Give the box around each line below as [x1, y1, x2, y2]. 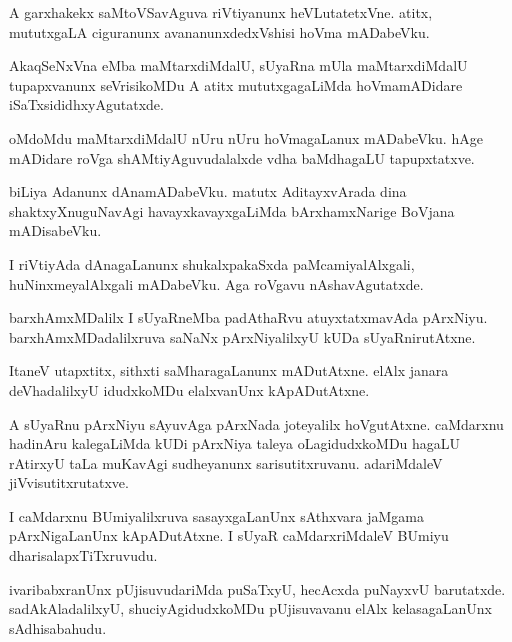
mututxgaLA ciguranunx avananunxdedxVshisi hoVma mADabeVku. [9, 21, 430, 42]
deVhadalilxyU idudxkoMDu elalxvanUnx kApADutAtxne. [9, 379, 370, 400]
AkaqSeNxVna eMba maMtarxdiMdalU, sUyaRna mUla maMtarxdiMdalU [9, 55, 468, 76]
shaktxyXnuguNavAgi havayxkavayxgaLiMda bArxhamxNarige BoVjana [9, 200, 455, 221]
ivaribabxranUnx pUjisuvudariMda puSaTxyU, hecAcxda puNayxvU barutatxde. [9, 578, 506, 599]
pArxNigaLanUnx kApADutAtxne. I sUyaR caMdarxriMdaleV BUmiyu [9, 525, 449, 546]
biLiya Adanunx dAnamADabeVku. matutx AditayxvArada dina [9, 181, 407, 202]
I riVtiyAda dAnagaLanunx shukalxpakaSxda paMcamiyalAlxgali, [9, 253, 415, 274]
